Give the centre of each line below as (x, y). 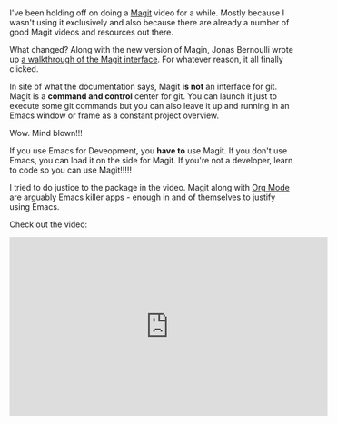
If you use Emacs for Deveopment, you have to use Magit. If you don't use (149, 151)
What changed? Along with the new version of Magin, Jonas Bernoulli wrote (151, 50)
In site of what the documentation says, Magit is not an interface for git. (144, 87)
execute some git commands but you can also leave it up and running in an (149, 106)
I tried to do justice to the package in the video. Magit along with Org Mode (150, 188)
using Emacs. (35, 207)
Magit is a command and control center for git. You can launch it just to (143, 96)
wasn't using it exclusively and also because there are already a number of (149, 23)
